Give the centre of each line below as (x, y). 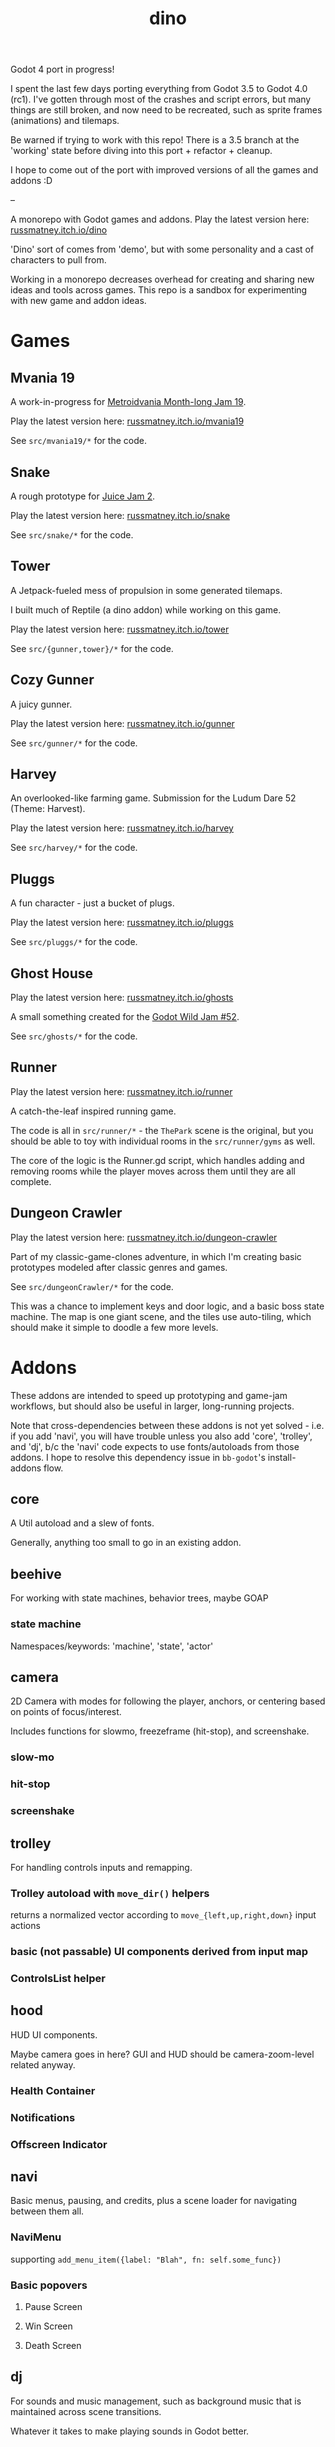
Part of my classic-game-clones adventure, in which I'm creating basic (156, 1256)
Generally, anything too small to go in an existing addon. (126, 1543)
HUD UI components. (54, 2034)
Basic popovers (49, 2285)
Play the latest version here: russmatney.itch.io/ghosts (122, 998)
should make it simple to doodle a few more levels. (114, 1327)
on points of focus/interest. (66, 1712)
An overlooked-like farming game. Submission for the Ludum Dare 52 (153, 798)
